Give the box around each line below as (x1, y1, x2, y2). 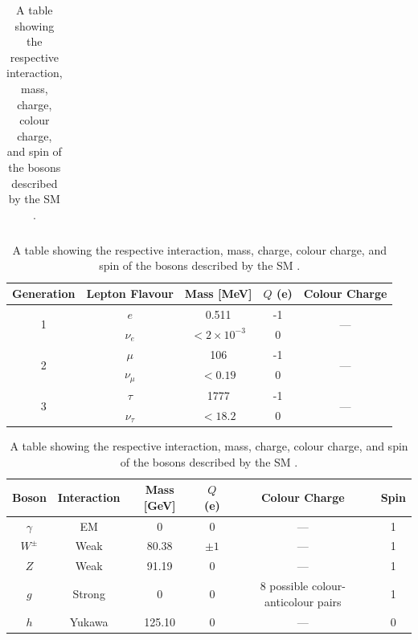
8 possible (260, 577, 309, 594)
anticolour (264, 593, 314, 609)
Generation (12, 285, 76, 301)
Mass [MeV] (184, 285, 252, 301)
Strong (72, 585, 105, 601)
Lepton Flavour (86, 285, 174, 301)
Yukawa (69, 613, 109, 630)
